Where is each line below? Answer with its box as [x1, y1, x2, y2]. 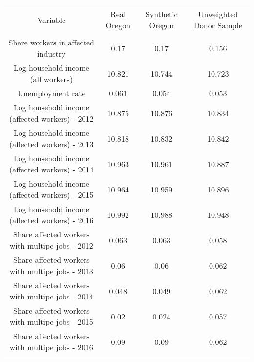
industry [37, 48, 66, 59]
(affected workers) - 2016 [9, 214, 94, 226]
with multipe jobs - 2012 [9, 240, 93, 251]
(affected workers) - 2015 [9, 189, 94, 200]
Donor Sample [193, 20, 243, 31]
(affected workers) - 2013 [9, 138, 94, 149]
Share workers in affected [8, 37, 94, 48]
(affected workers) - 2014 [9, 164, 94, 175]
